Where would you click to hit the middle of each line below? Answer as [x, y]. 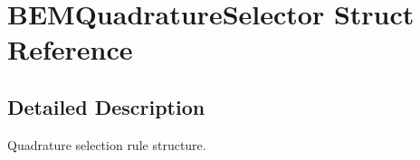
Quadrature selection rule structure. [107, 144]
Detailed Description [106, 106]
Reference [70, 49]
